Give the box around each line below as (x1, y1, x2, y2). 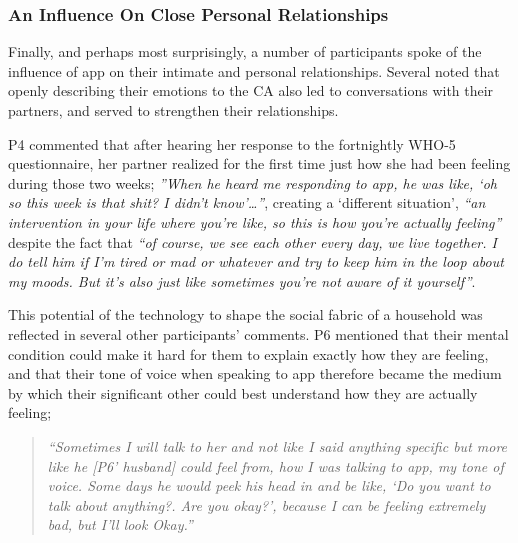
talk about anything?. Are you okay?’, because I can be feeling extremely (47, 494, 486, 515)
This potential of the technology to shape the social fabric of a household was (8, 304, 483, 325)
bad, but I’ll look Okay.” (47, 514, 193, 535)
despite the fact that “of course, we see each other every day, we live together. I (8, 231, 497, 252)
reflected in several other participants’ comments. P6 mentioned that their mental (8, 323, 509, 344)
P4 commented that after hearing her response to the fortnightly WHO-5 (8, 133, 456, 154)
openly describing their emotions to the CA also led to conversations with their (8, 80, 494, 101)
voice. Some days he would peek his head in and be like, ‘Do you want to (47, 475, 491, 496)
